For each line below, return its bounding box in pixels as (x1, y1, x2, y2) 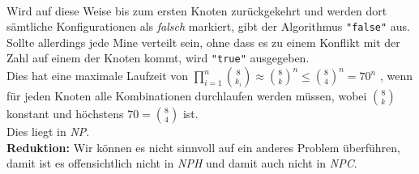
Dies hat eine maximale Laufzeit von (6, 67, 189, 84)
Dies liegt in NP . (6, 123, 90, 140)
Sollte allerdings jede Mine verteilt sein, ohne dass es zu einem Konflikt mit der (6, 33, 400, 50)
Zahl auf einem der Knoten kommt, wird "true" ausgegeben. (6, 49, 310, 66)
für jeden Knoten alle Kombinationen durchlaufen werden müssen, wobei (6, 87, 367, 104)
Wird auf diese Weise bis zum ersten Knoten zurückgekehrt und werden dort (6, 2, 387, 19)
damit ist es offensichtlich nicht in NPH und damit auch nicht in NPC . (6, 155, 357, 172)
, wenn (379, 67, 413, 84)
